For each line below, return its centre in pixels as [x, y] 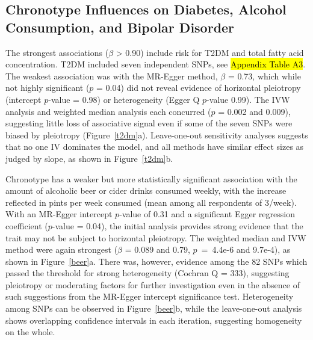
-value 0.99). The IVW [248, 99]
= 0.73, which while [264, 76]
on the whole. [30, 332]
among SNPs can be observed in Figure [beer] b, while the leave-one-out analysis [154, 308]
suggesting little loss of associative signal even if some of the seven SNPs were [149, 123]
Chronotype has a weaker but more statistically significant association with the [151, 178]
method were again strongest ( [62, 249]
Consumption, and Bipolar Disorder [120, 27]
